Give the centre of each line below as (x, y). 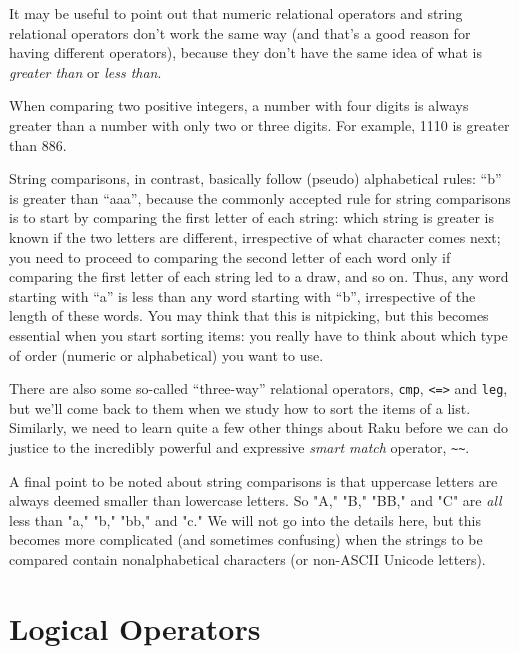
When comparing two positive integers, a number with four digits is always (239, 105)
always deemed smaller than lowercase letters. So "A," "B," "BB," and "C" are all (255, 500)
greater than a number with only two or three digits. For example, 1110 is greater (259, 124)
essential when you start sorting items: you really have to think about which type (258, 334)
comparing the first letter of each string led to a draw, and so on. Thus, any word (259, 276)
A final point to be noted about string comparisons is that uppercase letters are (253, 480)
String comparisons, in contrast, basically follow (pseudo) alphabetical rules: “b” (255, 178)
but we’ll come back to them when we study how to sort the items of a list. (240, 407)
